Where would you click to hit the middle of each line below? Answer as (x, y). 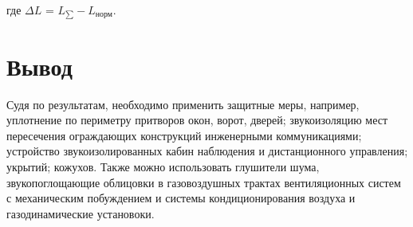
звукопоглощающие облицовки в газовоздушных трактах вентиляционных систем (204, 182)
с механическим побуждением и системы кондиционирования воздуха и (181, 198)
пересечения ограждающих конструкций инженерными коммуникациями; (184, 135)
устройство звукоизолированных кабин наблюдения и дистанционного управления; (207, 151)
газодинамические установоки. (81, 213)
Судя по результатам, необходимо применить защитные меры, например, (183, 104)
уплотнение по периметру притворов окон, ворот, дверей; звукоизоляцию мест (197, 120)
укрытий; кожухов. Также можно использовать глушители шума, (163, 166)
